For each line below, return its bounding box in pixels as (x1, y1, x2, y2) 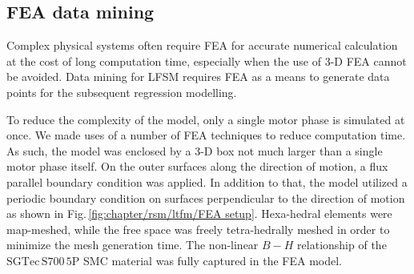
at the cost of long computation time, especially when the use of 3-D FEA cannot (6, 52, 407, 69)
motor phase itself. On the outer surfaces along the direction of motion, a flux (6, 158, 388, 175)
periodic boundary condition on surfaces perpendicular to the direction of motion (6, 189, 405, 206)
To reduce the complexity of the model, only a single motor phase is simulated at (6, 111, 405, 127)
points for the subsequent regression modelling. (6, 83, 237, 100)
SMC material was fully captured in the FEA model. (83, 252, 342, 268)
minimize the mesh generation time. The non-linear (6, 236, 259, 253)
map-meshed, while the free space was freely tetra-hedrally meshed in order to (6, 220, 390, 237)
